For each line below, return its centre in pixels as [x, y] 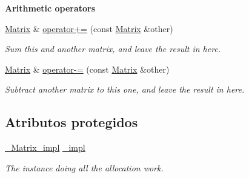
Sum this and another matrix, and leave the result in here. [113, 49]
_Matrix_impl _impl [45, 147]
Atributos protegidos [71, 122]
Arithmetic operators [50, 8]
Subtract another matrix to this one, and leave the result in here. [125, 89]
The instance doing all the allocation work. [84, 167]
